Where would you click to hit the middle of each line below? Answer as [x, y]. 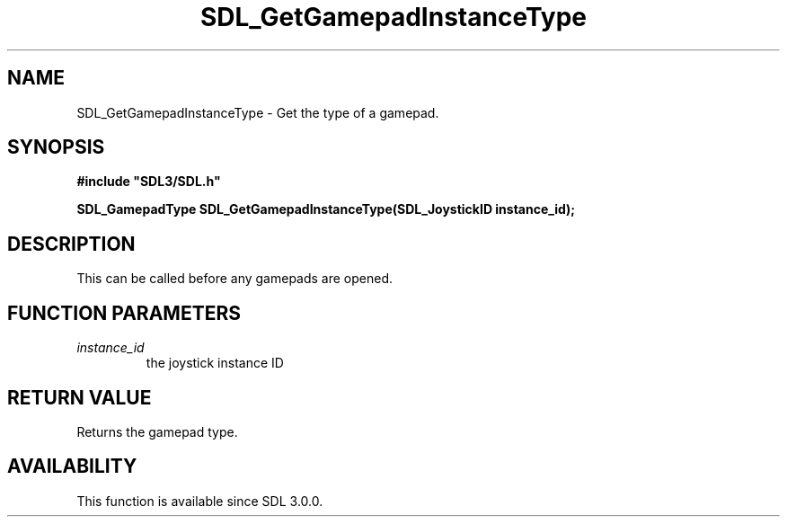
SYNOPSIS [56, 147]
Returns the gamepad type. [157, 431]
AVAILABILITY [72, 466]
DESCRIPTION [71, 244]
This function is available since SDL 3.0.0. [200, 501]
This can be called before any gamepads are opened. [235, 279]
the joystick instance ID [215, 363]
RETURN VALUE [80, 397]
